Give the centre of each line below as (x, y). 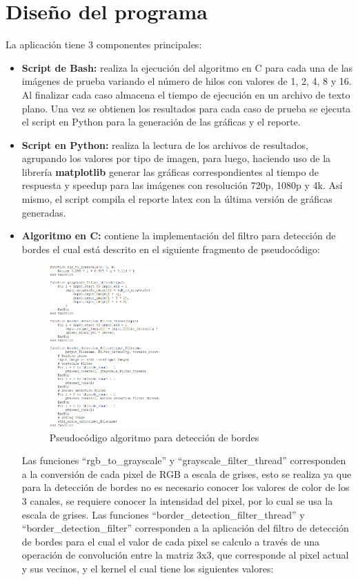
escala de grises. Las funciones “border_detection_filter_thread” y (163, 514)
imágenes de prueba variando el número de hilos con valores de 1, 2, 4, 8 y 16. (187, 81)
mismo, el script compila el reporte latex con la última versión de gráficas (177, 199)
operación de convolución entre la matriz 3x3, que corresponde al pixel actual (185, 555)
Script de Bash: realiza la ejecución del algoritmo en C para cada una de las (187, 67)
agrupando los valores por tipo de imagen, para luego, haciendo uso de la (176, 158)
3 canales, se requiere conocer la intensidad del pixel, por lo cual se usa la (177, 501)
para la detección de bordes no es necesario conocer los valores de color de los (186, 487)
